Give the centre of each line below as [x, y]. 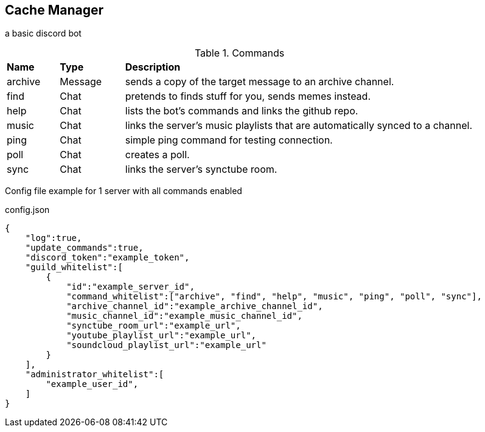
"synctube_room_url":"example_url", [154, 326]
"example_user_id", [92, 384]
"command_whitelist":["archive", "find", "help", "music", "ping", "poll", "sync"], [274, 297]
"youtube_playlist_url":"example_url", [162, 336]
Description [153, 67]
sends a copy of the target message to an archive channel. [260, 82]
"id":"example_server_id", [131, 287]
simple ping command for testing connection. [229, 140]
